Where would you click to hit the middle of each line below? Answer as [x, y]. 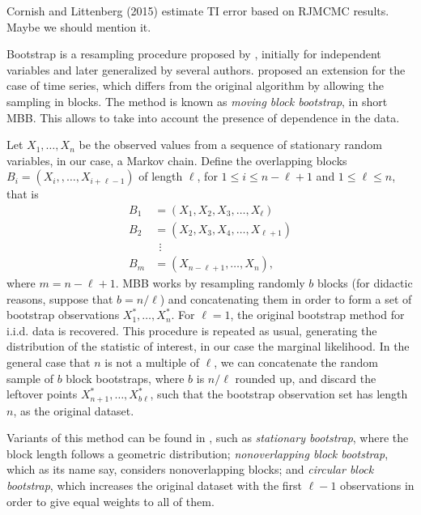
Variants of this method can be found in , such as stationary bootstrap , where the [208, 438]
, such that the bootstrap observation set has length [279, 394]
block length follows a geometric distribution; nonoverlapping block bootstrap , [198, 453]
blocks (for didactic [365, 283]
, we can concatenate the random [296, 362]
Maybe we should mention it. [79, 26]
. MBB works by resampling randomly [210, 283]
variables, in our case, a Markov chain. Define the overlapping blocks [177, 160]
